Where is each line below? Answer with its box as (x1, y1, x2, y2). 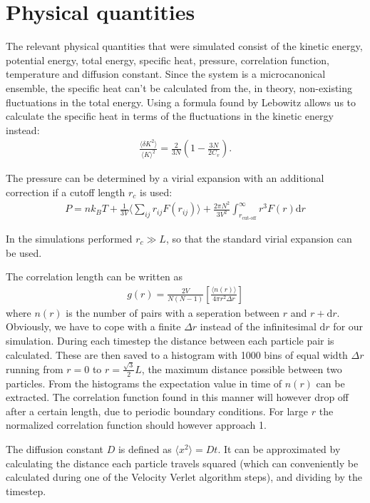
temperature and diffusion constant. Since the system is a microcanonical (6, 66, 326, 81)
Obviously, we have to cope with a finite (6, 319, 181, 334)
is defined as (118, 442, 172, 457)
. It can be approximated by (217, 442, 341, 457)
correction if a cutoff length (6, 184, 125, 199)
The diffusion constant (6, 442, 104, 457)
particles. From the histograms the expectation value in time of (6, 375, 282, 390)
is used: (139, 184, 173, 199)
